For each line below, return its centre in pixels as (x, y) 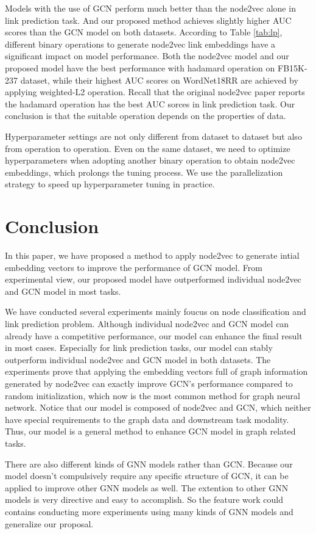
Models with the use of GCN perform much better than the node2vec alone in (150, 8)
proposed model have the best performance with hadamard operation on (140, 67)
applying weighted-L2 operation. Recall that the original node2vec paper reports (155, 92)
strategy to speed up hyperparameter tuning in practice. (110, 184)
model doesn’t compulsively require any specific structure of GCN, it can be (147, 476)
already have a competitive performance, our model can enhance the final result (154, 335)
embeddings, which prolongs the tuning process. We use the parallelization (144, 172)
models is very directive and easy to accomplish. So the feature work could (144, 500)
